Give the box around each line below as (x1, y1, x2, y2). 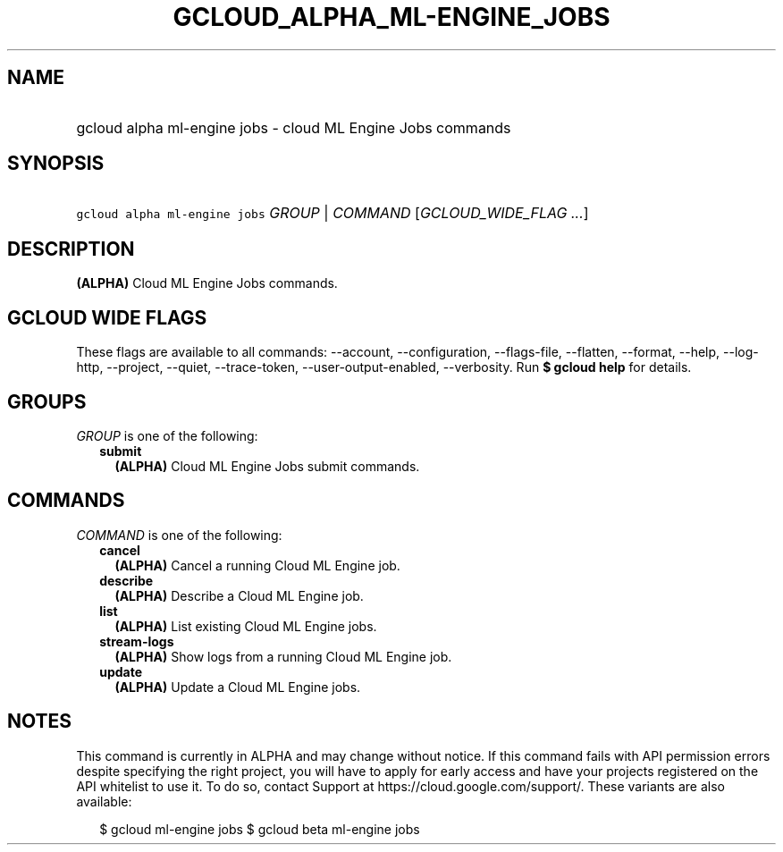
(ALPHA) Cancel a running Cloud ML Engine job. (114, 557, 400, 573)
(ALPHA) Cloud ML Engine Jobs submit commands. (114, 458, 420, 474)
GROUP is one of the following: (76, 427, 258, 443)
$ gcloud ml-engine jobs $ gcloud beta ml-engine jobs (99, 821, 420, 837)
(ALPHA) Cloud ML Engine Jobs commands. (76, 275, 338, 291)
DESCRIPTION (7, 237, 135, 260)
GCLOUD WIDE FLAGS (7, 306, 207, 329)
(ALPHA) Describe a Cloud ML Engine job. (114, 587, 364, 603)
